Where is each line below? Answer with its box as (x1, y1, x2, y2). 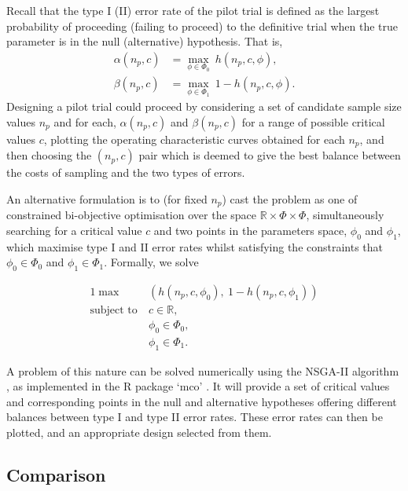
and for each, (53, 113, 116, 130)
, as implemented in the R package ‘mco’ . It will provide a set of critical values (6, 378, 390, 394)
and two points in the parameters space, (153, 222, 347, 238)
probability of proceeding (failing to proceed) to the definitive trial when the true (6, 17, 399, 34)
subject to (90, 305, 138, 317)
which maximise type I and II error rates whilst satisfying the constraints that (6, 238, 384, 255)
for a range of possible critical (241, 113, 385, 130)
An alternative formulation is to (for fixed (6, 190, 208, 207)
